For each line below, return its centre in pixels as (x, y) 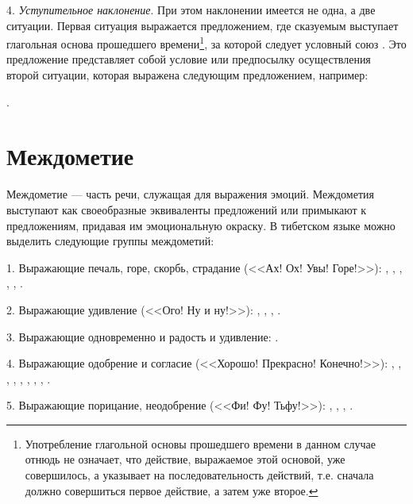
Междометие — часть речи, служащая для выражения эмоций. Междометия (190, 194)
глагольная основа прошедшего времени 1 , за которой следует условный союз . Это (206, 42)
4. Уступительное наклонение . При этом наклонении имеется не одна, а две (191, 10)
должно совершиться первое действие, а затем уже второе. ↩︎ (172, 490)
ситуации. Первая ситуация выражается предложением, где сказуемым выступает (203, 25)
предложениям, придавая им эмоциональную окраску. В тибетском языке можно (201, 225)
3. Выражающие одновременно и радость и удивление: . (143, 336)
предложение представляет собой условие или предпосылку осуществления (189, 59)
